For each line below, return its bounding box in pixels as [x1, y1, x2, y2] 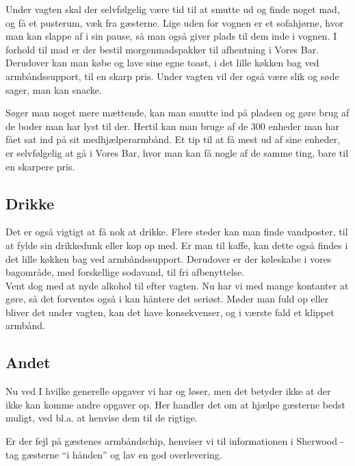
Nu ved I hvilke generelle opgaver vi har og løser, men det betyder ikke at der [5, 384, 331, 398]
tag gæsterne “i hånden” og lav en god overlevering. [5, 447, 222, 461]
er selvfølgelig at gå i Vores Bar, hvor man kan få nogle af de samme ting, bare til [5, 145, 349, 159]
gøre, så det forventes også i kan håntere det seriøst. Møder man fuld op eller [5, 292, 329, 306]
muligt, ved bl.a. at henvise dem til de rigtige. [5, 411, 198, 425]
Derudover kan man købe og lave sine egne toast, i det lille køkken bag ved [5, 55, 319, 70]
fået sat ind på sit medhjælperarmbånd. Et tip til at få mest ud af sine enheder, [5, 132, 341, 146]
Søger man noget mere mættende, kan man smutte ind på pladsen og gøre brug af [5, 105, 350, 120]
